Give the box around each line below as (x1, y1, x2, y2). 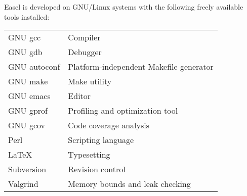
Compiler (68, 31, 101, 43)
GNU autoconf (8, 61, 60, 73)
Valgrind (8, 178, 38, 190)
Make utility (68, 75, 112, 87)
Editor (68, 90, 91, 102)
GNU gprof (8, 105, 48, 117)
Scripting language (68, 134, 134, 146)
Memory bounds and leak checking (68, 178, 191, 190)
